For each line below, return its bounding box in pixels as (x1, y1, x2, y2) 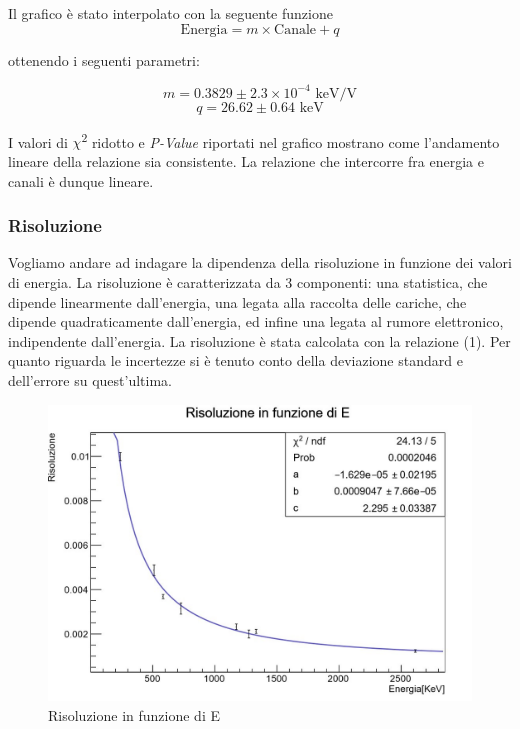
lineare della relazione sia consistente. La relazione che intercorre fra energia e (8, 150, 484, 171)
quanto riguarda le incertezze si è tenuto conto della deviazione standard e (8, 350, 463, 371)
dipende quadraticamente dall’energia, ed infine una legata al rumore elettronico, (8, 311, 504, 332)
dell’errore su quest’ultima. (8, 369, 173, 390)
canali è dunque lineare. (8, 170, 154, 191)
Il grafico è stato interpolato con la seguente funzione (8, 3, 333, 23)
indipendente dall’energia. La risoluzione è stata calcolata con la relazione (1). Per (8, 330, 511, 351)
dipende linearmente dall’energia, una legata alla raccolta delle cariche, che (8, 291, 467, 312)
